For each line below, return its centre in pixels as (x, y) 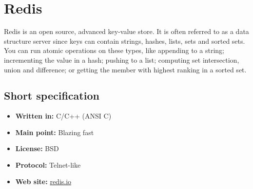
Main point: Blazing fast (55, 132)
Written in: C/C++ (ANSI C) (63, 116)
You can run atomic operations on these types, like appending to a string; (114, 50)
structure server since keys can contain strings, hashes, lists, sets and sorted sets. (125, 41)
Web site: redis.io (43, 181)
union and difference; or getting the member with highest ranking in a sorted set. (125, 69)
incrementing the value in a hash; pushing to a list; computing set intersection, (122, 60)
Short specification (52, 95)
